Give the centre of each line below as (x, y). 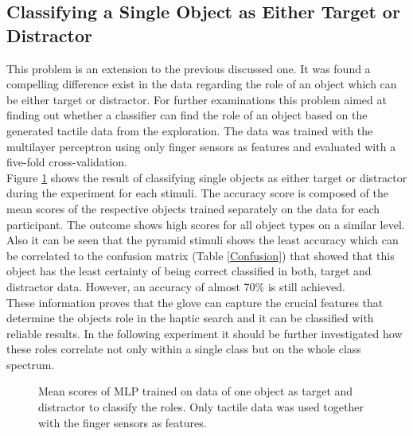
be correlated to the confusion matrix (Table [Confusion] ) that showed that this (201, 255)
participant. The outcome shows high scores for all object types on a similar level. (206, 224)
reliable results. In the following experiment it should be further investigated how (205, 333)
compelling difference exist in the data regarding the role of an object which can (202, 84)
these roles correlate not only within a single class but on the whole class (184, 349)
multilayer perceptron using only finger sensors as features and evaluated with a (201, 146)
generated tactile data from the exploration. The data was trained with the (190, 130)
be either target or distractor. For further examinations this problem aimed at (197, 99)
